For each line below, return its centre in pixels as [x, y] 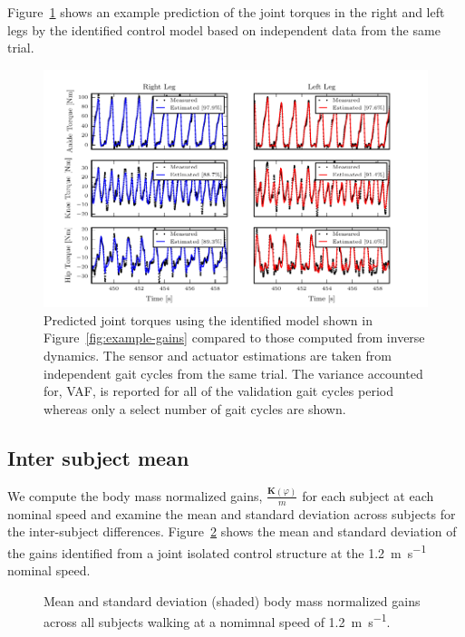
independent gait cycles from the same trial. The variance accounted [233, 373]
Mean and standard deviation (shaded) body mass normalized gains [232, 600]
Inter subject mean [98, 457]
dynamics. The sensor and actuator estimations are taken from [218, 355]
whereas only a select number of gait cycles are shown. [195, 408]
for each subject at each [368, 495]
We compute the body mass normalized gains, [135, 495]
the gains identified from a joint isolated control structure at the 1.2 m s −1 [217, 551]
